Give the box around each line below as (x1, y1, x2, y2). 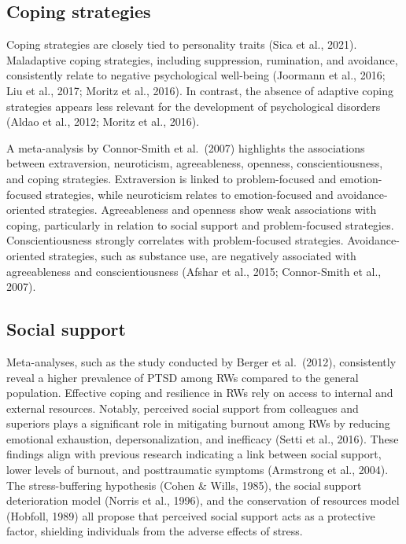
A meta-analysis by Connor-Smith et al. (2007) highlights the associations (6, 139, 365, 156)
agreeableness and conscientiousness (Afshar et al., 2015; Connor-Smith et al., (6, 263, 382, 279)
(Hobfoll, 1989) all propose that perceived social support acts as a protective (6, 507, 375, 524)
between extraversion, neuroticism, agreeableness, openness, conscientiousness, (6, 155, 383, 171)
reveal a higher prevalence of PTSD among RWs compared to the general (6, 369, 359, 385)
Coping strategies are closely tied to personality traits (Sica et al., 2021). (6, 36, 357, 53)
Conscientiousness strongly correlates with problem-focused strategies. (6, 232, 344, 248)
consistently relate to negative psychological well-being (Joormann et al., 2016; (6, 67, 386, 83)
